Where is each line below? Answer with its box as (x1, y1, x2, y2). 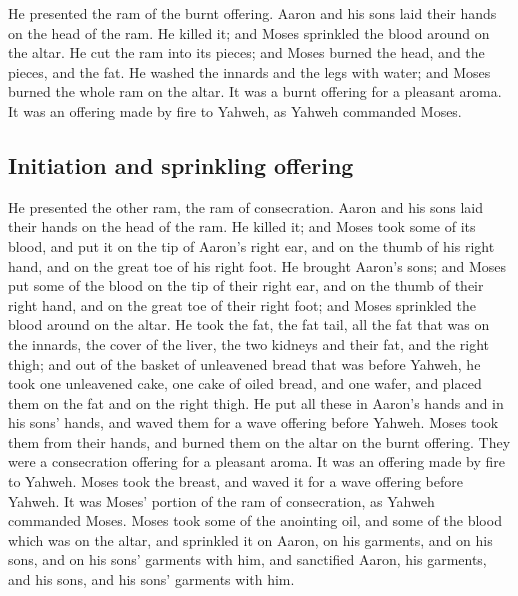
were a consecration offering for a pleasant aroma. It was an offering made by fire (8, 451, 506, 472)
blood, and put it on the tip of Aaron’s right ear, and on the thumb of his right (8, 235, 495, 256)
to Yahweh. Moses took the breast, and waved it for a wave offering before (8, 471, 463, 492)
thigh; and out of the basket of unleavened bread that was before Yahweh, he (8, 353, 481, 374)
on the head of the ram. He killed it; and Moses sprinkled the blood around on (8, 22, 490, 43)
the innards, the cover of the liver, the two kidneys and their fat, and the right (8, 333, 490, 354)
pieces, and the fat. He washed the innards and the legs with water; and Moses (8, 61, 491, 82)
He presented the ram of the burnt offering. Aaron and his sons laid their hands (8, 3, 497, 23)
